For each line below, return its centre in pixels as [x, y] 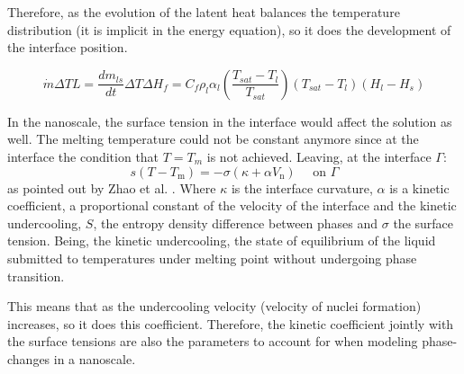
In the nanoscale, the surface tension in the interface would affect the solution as [230, 121]
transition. [36, 276]
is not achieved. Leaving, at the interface [319, 156]
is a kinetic [419, 187]
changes [29, 358]
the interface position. [68, 47]
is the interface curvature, [302, 187]
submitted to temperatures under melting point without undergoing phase [212, 258]
